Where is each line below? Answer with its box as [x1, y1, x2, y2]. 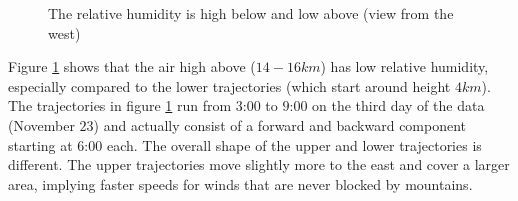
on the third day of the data [312, 95, 485, 116]
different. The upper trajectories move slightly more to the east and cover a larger [8, 154, 510, 175]
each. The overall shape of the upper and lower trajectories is [106, 134, 482, 155]
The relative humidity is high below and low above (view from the [48, 3, 454, 23]
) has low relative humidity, [320, 56, 489, 77]
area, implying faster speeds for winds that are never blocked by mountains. [8, 173, 473, 194]
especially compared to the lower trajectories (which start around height [8, 75, 451, 96]
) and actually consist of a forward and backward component [93, 114, 467, 135]
